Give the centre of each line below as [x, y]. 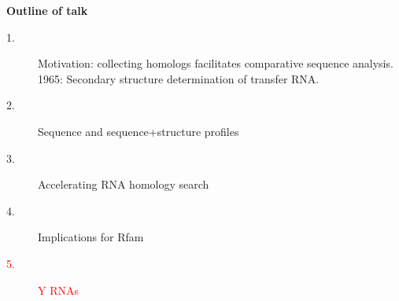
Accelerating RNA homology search [124, 184]
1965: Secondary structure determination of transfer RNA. [179, 78]
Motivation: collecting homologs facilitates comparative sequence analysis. [216, 63]
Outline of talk [47, 10]
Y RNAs [58, 290]
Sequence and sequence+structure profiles [139, 131]
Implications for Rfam [91, 237]
